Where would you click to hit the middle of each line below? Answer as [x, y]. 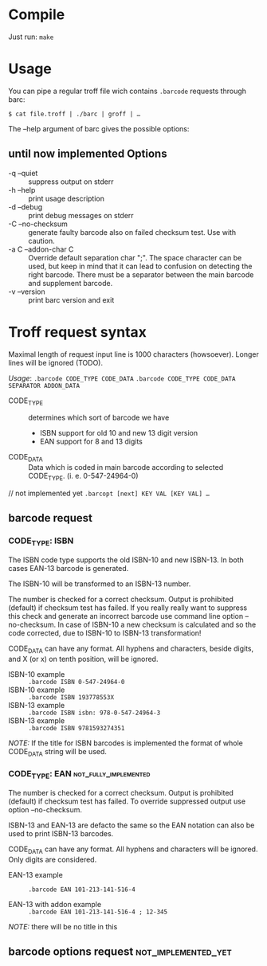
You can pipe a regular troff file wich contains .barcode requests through [128, 91]
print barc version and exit [71, 299]
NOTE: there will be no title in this [63, 926]
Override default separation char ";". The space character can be [135, 257]
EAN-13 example [36, 874]
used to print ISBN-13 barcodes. [61, 834]
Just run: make [31, 37]
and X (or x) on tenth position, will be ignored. [83, 659]
